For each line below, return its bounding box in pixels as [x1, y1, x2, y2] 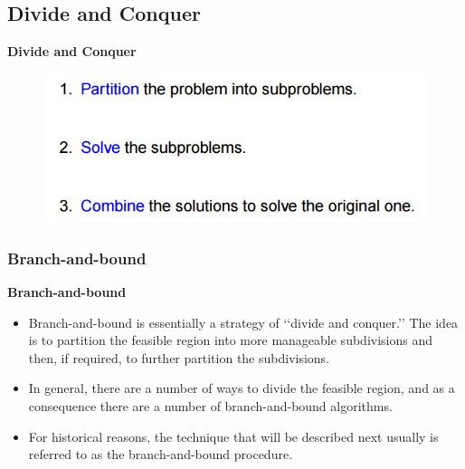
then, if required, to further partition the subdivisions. [28, 348, 330, 367]
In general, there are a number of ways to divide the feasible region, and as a [28, 378, 455, 397]
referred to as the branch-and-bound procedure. [28, 445, 293, 464]
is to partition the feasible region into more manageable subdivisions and [28, 330, 432, 349]
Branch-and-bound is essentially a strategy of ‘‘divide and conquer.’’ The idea [28, 312, 459, 331]
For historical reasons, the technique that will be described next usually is [28, 426, 439, 445]
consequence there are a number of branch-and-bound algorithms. [28, 396, 393, 415]
